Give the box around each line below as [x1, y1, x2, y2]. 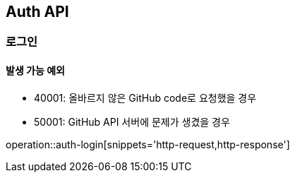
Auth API [6, 3, 69, 20]
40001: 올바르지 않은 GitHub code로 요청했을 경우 [34, 91, 257, 104]
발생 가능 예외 [6, 64, 65, 77]
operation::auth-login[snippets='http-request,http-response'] [6, 138, 290, 150]
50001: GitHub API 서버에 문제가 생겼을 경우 [34, 115, 230, 128]
